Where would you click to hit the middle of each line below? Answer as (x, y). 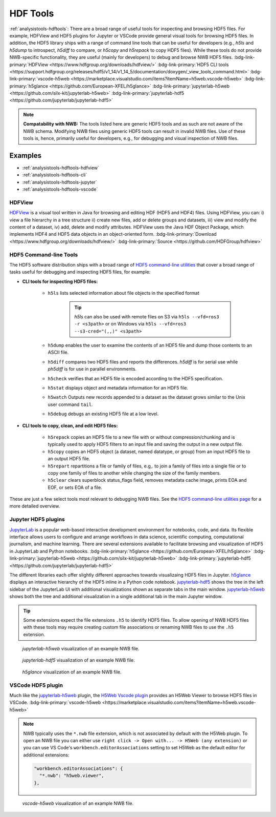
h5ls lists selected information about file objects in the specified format (123, 293)
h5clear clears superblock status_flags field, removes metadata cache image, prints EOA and (147, 480)
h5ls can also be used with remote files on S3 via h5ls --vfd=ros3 (147, 316)
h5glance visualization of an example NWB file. (72, 672)
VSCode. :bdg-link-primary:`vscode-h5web (55, 703)
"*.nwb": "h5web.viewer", (72, 776)
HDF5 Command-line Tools (44, 255)
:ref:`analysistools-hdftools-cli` (55, 175)
